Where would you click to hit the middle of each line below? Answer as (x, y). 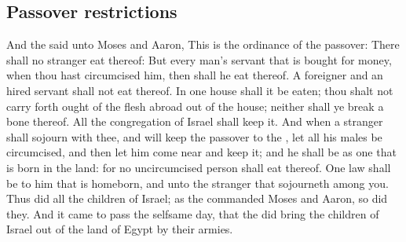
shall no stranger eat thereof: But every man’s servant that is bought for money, (199, 59)
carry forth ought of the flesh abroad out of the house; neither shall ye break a (195, 106)
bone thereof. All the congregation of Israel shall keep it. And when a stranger (195, 121)
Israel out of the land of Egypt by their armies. (120, 229)
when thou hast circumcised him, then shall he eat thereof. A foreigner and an (195, 75)
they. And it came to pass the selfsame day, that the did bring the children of (193, 213)
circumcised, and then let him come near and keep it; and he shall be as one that (201, 152)
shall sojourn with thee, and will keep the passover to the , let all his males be (194, 136)
